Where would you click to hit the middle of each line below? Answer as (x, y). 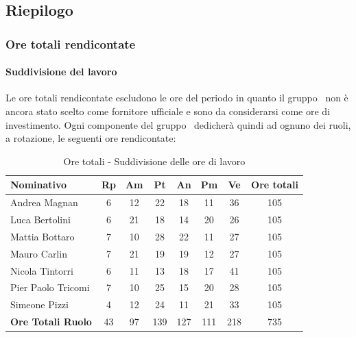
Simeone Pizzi (39, 304)
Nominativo (39, 185)
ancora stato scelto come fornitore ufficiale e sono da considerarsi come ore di (168, 111)
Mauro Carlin (39, 253)
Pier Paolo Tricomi (50, 287)
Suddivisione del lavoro (61, 72)
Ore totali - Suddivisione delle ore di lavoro (154, 161)
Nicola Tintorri (42, 270)
